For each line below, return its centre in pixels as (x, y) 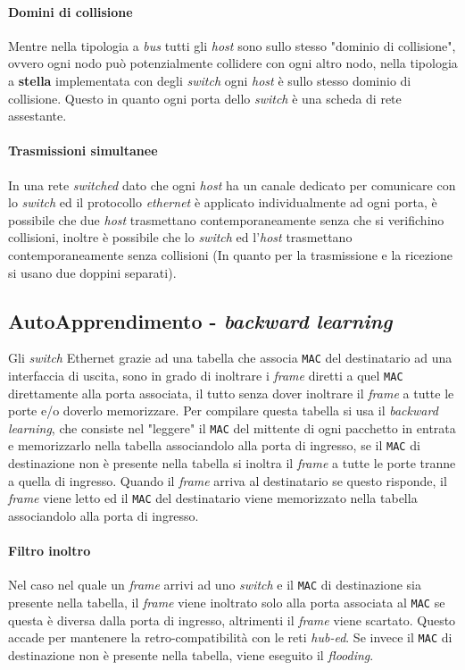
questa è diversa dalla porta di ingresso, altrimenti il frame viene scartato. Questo (232, 620)
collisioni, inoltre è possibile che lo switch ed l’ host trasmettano (180, 237)
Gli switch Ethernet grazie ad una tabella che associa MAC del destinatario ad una (230, 358)
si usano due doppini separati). (92, 272)
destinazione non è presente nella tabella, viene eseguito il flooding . (191, 654)
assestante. (37, 116)
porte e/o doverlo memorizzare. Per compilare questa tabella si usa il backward (223, 410)
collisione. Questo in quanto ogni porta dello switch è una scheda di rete (205, 98)
